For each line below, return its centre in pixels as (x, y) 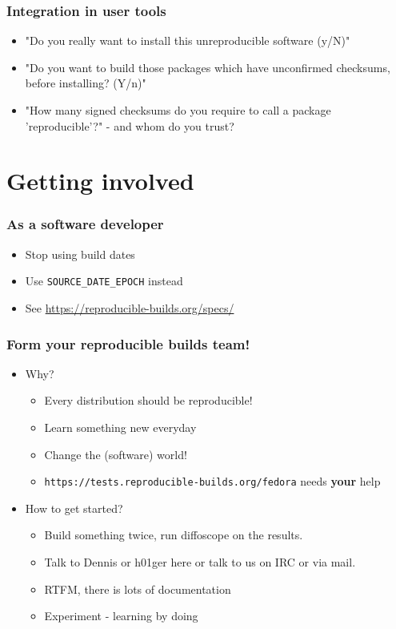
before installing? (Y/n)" (86, 83)
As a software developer (85, 224)
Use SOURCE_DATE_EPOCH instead (104, 281)
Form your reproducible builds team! (128, 343)
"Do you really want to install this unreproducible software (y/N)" (188, 40)
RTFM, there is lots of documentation (138, 589)
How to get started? (74, 508)
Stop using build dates (80, 254)
